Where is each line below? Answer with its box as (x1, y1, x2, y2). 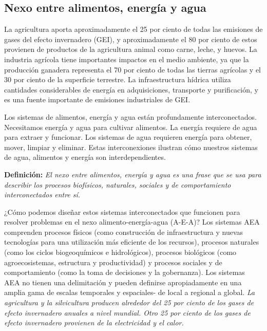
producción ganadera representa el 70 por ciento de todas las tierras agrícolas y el (4, 64, 261, 75)
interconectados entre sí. (4, 189, 81, 200)
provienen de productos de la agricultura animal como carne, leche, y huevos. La (4, 44, 257, 54)
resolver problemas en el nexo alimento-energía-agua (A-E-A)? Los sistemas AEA (4, 216, 260, 227)
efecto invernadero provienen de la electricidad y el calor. (4, 317, 184, 328)
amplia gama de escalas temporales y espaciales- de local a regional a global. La (4, 287, 255, 298)
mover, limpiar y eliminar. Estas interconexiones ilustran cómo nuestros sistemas (4, 141, 258, 152)
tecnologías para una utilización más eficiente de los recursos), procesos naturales (4, 236, 259, 247)
